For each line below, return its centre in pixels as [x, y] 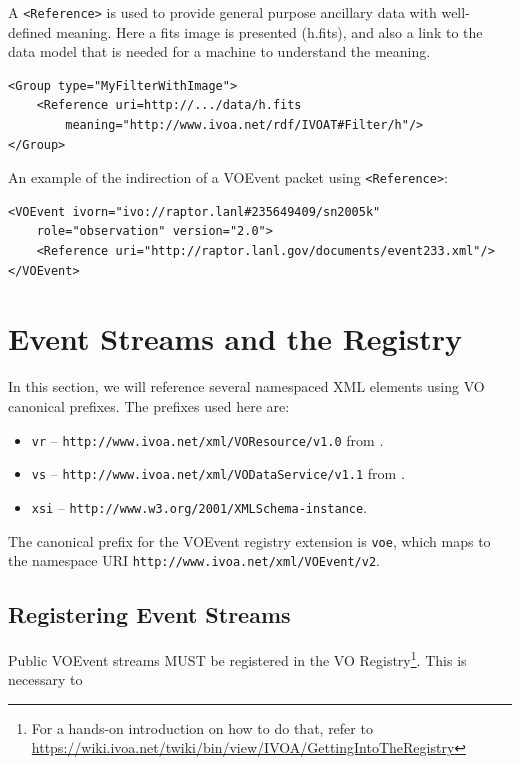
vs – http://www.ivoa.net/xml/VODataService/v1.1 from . [218, 473]
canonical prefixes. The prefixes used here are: [149, 405]
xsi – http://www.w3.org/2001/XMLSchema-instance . [199, 506]
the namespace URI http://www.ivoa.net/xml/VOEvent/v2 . [194, 560]
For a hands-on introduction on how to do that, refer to [202, 727]
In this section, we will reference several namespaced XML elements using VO [246, 386]
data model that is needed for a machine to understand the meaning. [219, 51]
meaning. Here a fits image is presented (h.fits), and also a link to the [269, 31]
